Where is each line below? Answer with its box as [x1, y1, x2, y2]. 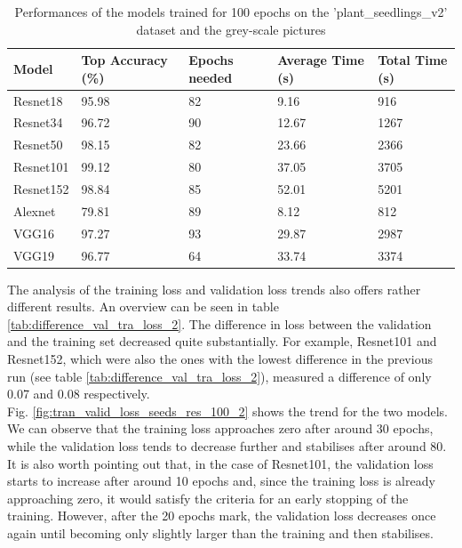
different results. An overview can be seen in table [7, 297, 279, 316]
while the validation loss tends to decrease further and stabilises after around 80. [7, 436, 447, 455]
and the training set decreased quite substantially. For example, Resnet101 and [7, 332, 437, 351]
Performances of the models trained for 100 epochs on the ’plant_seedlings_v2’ [14, 3, 448, 20]
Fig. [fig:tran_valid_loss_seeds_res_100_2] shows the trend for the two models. [7, 401, 449, 420]
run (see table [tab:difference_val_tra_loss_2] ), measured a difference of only [7, 367, 432, 385]
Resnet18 [13, 91, 63, 109]
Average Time [277, 51, 364, 69]
